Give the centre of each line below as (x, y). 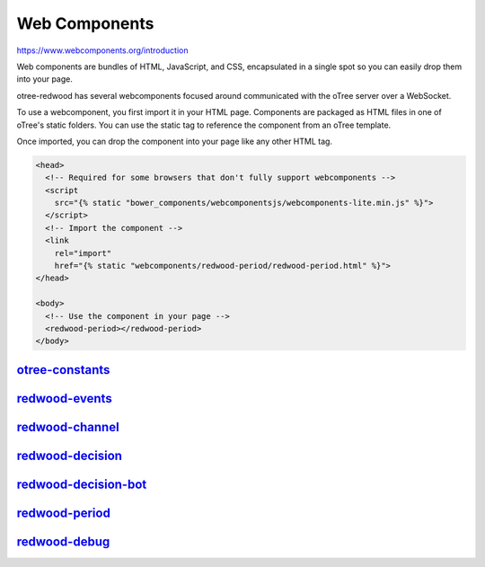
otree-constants (63, 370)
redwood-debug (63, 541)
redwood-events (64, 399)
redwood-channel (68, 427)
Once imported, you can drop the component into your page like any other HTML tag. (174, 141)
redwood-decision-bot (82, 484)
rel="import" (83, 253)
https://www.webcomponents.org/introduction (102, 50)
